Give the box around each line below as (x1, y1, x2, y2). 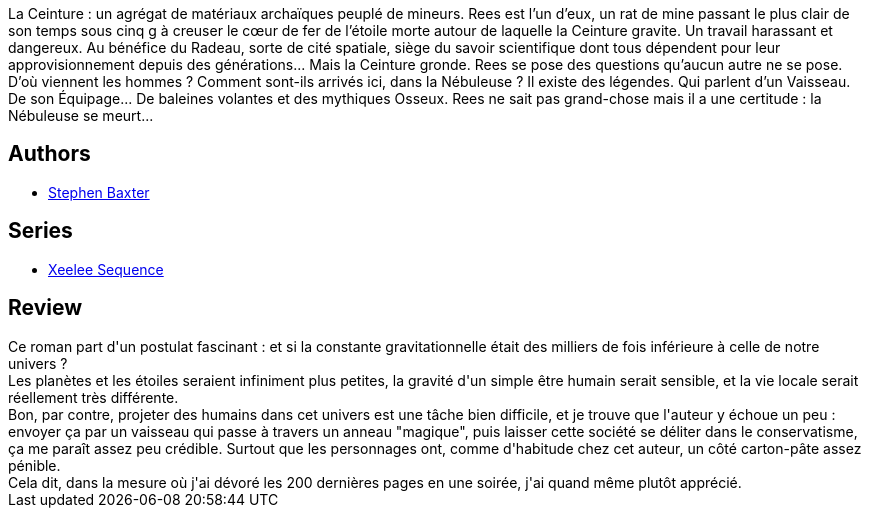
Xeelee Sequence (48, 260, 164, 278)
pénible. (8, 456, 61, 474)
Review (8, 295, 83, 321)
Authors (8, 141, 91, 167)
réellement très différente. (8, 388, 179, 406)
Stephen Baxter (48, 183, 150, 201)
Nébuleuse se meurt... (8, 107, 154, 124)
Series (8, 218, 73, 244)
